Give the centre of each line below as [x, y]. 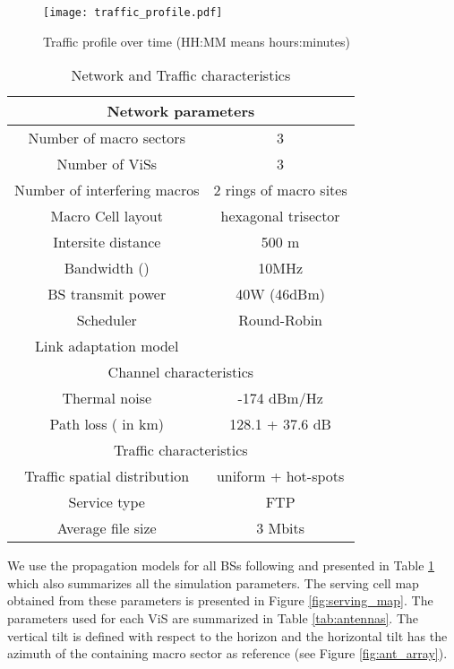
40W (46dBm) [280, 294]
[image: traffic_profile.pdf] [133, 13]
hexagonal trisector [280, 216]
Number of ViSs [107, 164]
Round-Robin [281, 320]
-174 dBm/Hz [280, 398]
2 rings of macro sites [280, 190]
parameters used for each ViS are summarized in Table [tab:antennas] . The [213, 618]
